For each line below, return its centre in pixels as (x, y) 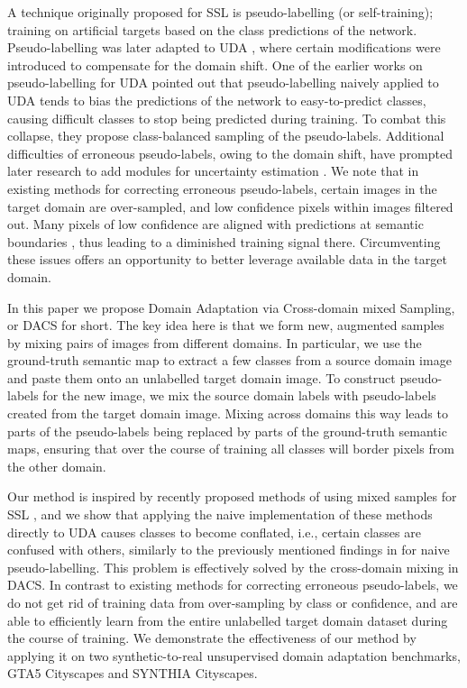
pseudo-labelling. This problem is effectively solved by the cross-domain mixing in (233, 567)
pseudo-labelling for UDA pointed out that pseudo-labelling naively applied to (223, 83)
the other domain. (57, 466)
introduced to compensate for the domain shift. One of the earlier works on (215, 64)
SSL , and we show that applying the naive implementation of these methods (220, 514)
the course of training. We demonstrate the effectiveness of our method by (212, 638)
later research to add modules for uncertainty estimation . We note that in (213, 171)
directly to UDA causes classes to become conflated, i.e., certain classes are (214, 532)
